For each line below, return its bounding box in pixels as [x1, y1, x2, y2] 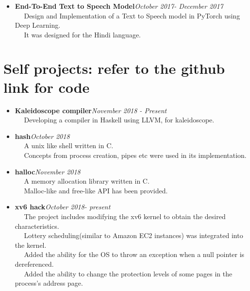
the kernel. [15, 240, 47, 250]
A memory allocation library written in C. [24, 176, 150, 186]
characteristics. [15, 221, 59, 231]
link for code [3, 77, 90, 97]
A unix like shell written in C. [24, 140, 114, 151]
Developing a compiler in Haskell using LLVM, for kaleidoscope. [24, 115, 215, 125]
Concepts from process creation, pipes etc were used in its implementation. [24, 150, 247, 160]
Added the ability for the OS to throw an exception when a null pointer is [24, 249, 245, 259]
